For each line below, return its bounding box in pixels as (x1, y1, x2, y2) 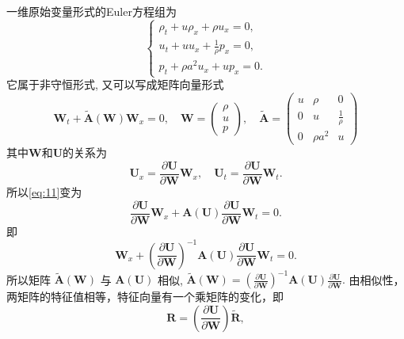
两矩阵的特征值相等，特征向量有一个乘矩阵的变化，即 (6, 288, 284, 305)
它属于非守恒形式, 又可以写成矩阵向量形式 (6, 76, 224, 93)
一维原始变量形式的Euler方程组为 (6, 3, 177, 19)
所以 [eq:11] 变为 (6, 184, 82, 200)
